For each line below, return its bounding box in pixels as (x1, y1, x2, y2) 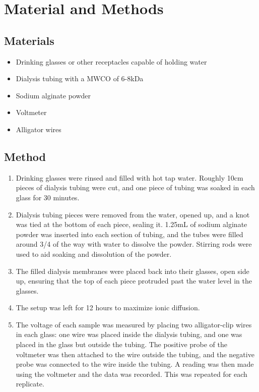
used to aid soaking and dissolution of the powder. (16, 248, 172, 259)
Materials (4, 32, 54, 48)
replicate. (16, 378, 44, 389)
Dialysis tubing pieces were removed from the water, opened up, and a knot (16, 209, 250, 219)
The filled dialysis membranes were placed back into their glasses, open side (16, 265, 249, 276)
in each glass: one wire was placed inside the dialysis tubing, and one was (16, 329, 242, 340)
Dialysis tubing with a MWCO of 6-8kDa (16, 73, 144, 84)
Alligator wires (16, 124, 61, 134)
